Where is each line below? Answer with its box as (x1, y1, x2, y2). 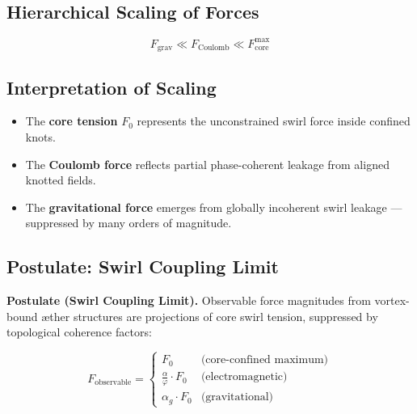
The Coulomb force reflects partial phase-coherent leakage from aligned (25, 155, 390, 172)
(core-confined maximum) (200, 354, 329, 366)
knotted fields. (25, 171, 96, 188)
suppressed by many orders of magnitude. (25, 214, 232, 231)
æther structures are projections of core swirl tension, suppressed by (41, 307, 378, 324)
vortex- (374, 292, 410, 309)
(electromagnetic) (200, 371, 288, 383)
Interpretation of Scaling (6, 74, 217, 99)
